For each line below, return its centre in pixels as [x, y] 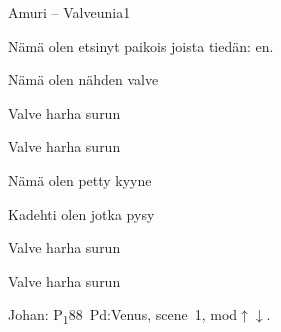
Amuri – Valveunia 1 [69, 12]
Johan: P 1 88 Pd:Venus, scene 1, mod [123, 316]
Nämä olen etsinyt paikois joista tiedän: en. [141, 45]
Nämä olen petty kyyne [80, 179]
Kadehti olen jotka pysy [81, 213]
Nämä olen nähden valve [83, 79]
